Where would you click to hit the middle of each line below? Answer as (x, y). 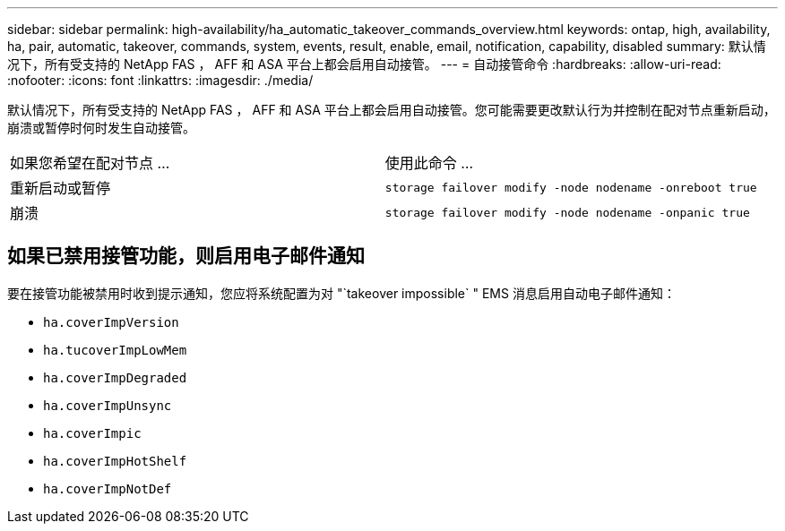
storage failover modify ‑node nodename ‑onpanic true (567, 212)
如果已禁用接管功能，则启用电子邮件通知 (186, 256)
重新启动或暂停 (60, 188)
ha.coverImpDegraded (115, 377)
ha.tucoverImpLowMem (115, 350)
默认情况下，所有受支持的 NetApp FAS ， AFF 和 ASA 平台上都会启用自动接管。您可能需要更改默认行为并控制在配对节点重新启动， (392, 110)
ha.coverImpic (92, 433)
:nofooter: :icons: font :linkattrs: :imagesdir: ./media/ (160, 80)
